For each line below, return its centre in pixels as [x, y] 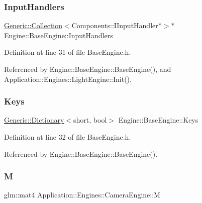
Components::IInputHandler [115, 25]
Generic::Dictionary [34, 120]
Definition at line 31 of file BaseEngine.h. [68, 52]
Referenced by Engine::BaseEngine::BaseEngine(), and [88, 69]
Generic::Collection [33, 25]
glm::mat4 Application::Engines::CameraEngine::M [82, 195]
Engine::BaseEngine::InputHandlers [59, 35]
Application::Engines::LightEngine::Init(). [68, 79]
